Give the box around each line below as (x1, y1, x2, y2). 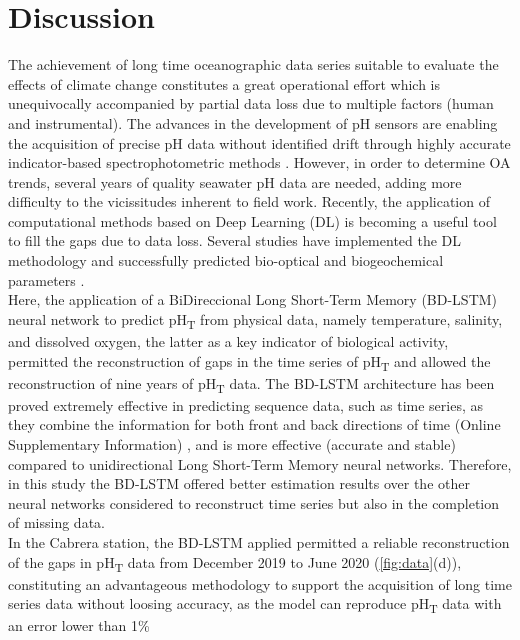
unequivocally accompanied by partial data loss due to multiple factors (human (8, 93, 494, 114)
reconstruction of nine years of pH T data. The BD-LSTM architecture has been (8, 372, 495, 396)
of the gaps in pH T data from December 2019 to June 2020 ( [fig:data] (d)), (8, 551, 462, 575)
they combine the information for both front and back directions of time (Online (8, 414, 501, 435)
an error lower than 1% (8, 615, 150, 636)
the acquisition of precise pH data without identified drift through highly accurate (8, 132, 511, 153)
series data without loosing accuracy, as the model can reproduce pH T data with (8, 593, 502, 617)
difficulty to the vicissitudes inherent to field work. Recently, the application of (8, 191, 490, 212)
